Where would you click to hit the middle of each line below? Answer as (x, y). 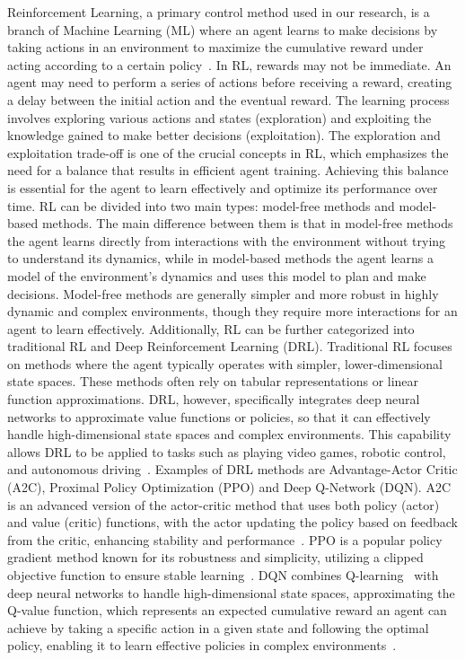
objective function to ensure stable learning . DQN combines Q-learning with (223, 575)
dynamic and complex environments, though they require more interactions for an (232, 311)
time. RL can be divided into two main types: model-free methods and (201, 205)
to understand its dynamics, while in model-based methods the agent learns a (220, 258)
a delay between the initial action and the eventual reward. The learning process (228, 99)
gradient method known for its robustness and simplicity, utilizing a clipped (215, 557)
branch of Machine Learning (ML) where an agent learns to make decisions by (223, 29)
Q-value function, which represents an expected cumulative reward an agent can (227, 610)
